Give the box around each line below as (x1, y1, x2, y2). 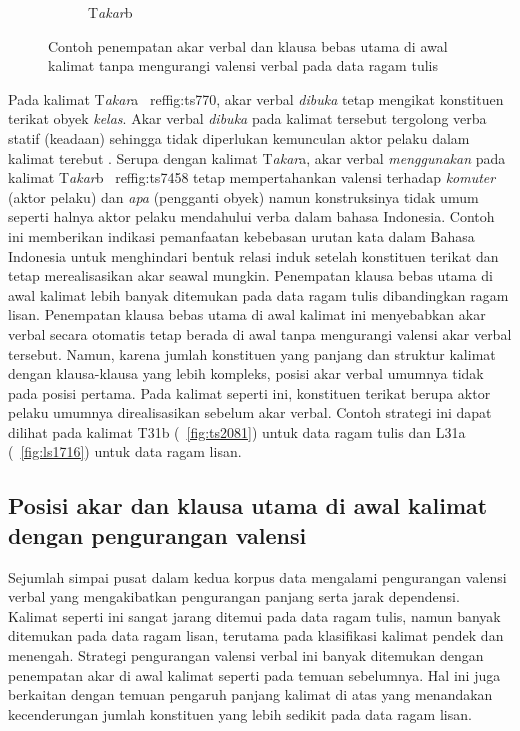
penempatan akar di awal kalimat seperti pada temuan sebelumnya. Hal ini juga (8, 664, 501, 685)
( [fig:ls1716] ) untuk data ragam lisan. (8, 441, 242, 462)
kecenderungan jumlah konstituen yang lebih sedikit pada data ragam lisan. (8, 703, 472, 724)
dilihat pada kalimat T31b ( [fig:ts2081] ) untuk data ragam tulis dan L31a (8, 421, 466, 442)
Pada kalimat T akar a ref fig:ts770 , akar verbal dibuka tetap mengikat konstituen (8, 88, 504, 109)
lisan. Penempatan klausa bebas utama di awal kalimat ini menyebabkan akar (8, 304, 486, 325)
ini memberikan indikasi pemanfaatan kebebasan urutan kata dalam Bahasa (8, 225, 475, 246)
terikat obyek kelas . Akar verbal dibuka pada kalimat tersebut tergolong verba (8, 108, 487, 129)
